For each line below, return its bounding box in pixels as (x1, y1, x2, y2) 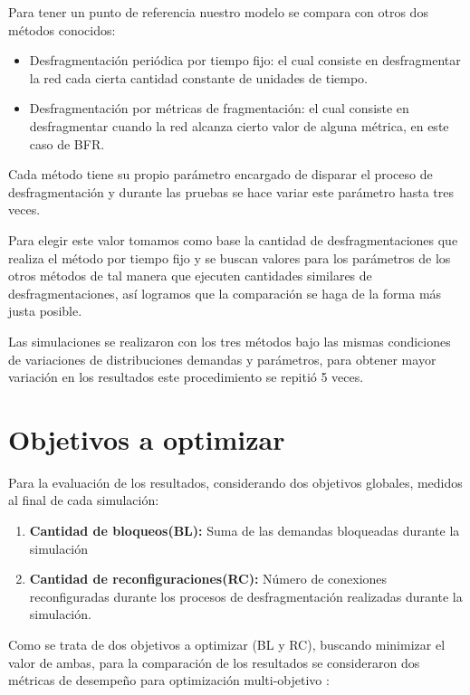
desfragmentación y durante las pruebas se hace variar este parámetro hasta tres (8, 182, 454, 201)
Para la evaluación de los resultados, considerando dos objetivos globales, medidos (8, 472, 463, 491)
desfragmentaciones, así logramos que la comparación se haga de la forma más (8, 283, 442, 302)
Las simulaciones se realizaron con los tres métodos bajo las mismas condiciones (8, 331, 451, 350)
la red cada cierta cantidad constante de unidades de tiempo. (29, 68, 368, 87)
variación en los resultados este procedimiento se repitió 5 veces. (8, 367, 364, 386)
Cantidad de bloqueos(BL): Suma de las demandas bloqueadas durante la (29, 521, 460, 539)
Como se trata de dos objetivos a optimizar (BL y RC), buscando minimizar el (8, 634, 446, 653)
